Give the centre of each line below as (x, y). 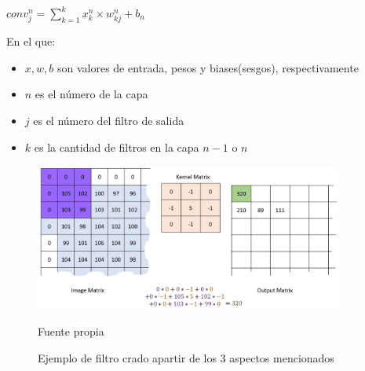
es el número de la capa (91, 94)
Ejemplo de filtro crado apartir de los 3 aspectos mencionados (186, 357)
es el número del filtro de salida (109, 120)
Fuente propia (71, 331)
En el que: (31, 41)
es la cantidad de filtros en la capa (117, 147)
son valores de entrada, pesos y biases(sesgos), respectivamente (208, 67)
